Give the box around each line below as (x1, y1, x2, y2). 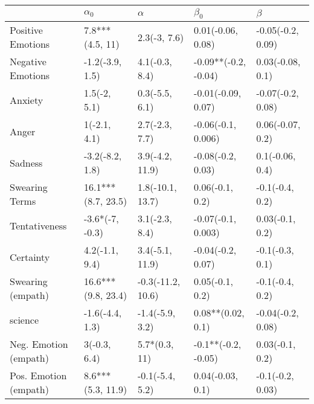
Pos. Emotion (10, 368, 67, 383)
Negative (10, 54, 46, 69)
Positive (10, 23, 43, 37)
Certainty (10, 249, 50, 264)
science (10, 312, 39, 327)
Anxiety (10, 92, 43, 107)
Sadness (10, 155, 43, 170)
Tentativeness (10, 218, 67, 232)
